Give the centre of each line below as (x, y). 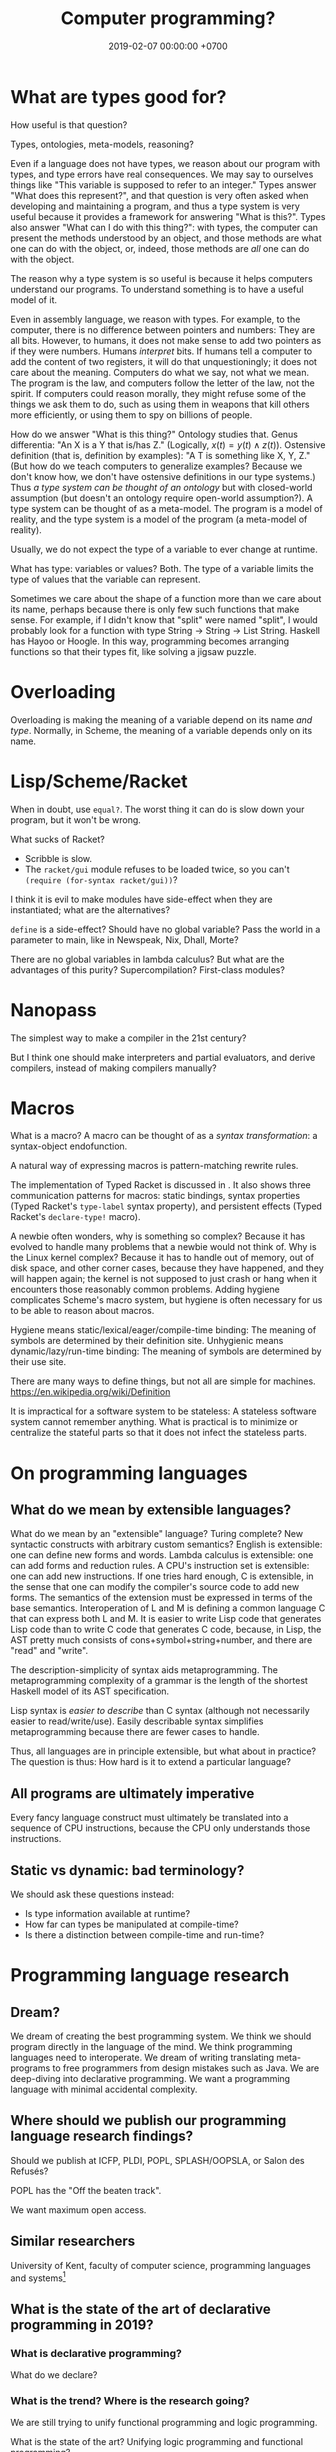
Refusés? (29, 2171)
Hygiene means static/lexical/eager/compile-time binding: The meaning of (163, 1330)
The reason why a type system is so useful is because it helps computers (161, 278)
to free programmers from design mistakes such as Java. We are (186, 2068)
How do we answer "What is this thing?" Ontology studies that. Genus (154, 434)
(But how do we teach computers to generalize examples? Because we (156, 466)
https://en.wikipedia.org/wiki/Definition (90, 1392)
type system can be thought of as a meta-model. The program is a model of (166, 508)
